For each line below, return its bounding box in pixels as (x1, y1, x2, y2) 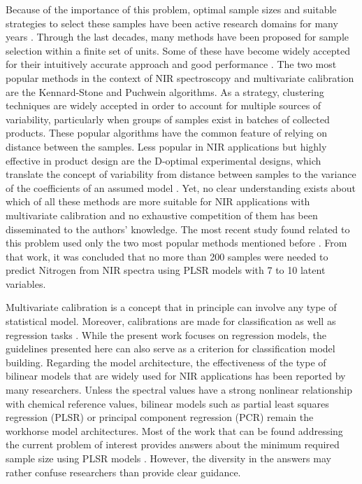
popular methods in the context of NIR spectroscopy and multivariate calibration (6, 70, 354, 85)
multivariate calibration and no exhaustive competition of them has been (6, 207, 318, 222)
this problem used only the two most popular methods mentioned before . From (6, 235, 347, 250)
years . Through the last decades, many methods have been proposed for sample (6, 29, 349, 44)
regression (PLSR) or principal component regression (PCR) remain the (6, 410, 314, 424)
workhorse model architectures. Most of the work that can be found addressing (6, 423, 343, 438)
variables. (6, 276, 46, 291)
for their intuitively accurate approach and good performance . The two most (6, 57, 337, 71)
